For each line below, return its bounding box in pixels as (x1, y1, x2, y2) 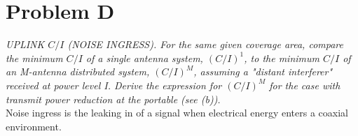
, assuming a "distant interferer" (193, 64, 333, 79)
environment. (6, 119, 62, 133)
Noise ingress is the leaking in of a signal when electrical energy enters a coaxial (6, 105, 349, 120)
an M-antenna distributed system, (6, 64, 150, 79)
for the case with (269, 77, 340, 92)
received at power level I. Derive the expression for (6, 77, 222, 92)
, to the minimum (244, 50, 319, 65)
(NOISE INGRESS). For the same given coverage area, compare (67, 37, 343, 52)
